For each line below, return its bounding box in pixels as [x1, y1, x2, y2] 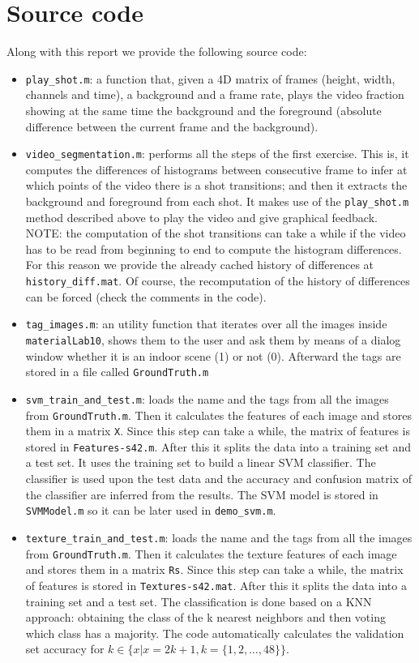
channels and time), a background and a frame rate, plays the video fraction [25, 86, 404, 103]
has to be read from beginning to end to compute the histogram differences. [25, 240, 402, 257]
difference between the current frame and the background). [25, 118, 319, 135]
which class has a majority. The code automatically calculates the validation [25, 624, 404, 641]
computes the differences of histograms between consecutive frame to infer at [25, 160, 408, 178]
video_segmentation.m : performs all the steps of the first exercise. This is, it [25, 145, 409, 162]
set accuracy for [25, 640, 105, 657]
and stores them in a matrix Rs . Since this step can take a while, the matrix [25, 561, 404, 578]
